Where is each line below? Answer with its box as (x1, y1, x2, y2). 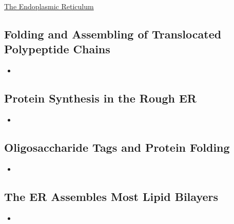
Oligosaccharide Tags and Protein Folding (4, 139, 230, 155)
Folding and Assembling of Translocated (4, 26, 222, 42)
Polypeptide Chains (4, 41, 110, 57)
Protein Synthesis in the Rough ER (4, 90, 197, 106)
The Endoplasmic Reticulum (4, 1, 94, 11)
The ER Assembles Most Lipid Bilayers (4, 188, 219, 204)
